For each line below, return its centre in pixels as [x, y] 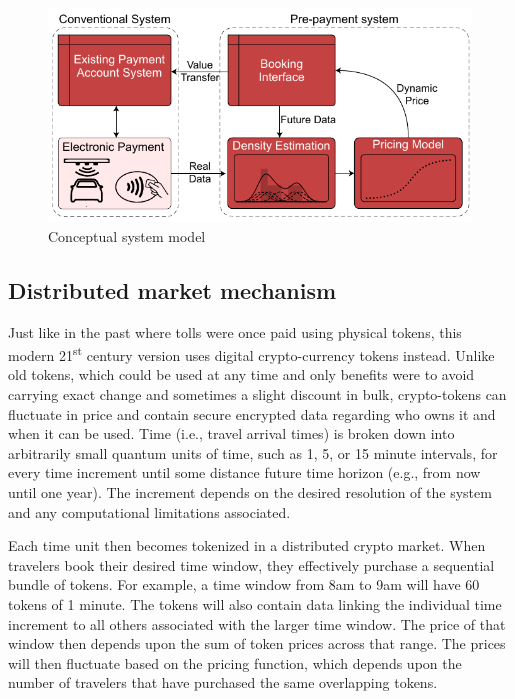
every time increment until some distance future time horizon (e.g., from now [244, 472]
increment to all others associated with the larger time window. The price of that [257, 623]
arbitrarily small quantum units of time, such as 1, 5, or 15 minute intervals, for [253, 452]
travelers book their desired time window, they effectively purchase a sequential [251, 564]
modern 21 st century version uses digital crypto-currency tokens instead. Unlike [251, 353]
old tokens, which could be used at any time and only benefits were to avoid [241, 374]
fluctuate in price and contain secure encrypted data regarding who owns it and [252, 413]
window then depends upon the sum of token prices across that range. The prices [257, 643]
